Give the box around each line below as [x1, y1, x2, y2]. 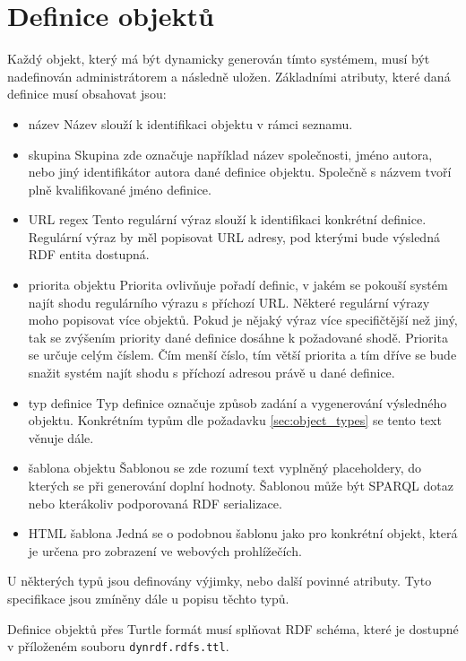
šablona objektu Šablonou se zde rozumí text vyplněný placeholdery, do [28, 458, 421, 477]
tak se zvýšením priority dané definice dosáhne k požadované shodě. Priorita [28, 327, 448, 346]
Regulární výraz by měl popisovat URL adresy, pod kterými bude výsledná [28, 227, 440, 246]
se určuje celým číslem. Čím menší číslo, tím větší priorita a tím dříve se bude [28, 345, 457, 364]
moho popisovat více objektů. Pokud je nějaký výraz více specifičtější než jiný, [28, 310, 458, 329]
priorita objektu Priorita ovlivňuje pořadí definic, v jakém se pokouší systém [28, 275, 448, 294]
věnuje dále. [28, 428, 94, 447]
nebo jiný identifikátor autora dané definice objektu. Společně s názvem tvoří [28, 162, 452, 181]
